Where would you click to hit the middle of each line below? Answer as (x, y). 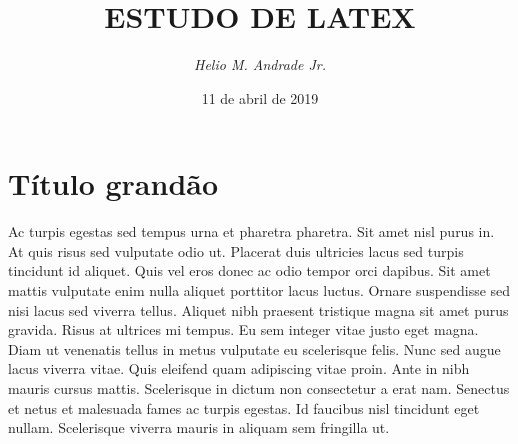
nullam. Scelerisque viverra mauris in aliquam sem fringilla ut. (199, 427)
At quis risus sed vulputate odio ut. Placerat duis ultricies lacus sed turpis (236, 250)
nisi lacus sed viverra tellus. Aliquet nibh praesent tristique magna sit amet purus (258, 309)
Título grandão (113, 183)
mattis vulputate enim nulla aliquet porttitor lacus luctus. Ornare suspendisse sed (259, 290)
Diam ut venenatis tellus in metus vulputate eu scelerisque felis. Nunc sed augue (254, 348)
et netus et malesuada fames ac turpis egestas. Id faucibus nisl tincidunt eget (244, 407)
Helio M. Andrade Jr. (260, 64)
